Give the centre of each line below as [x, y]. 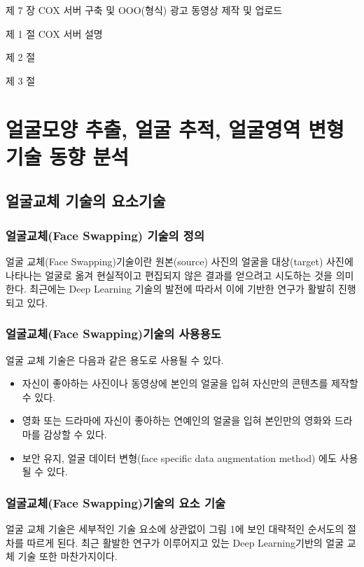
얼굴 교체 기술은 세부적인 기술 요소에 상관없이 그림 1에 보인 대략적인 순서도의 [175, 528]
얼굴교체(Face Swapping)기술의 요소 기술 [116, 502]
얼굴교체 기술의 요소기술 [86, 201]
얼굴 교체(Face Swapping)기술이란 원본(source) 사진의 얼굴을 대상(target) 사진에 [180, 261]
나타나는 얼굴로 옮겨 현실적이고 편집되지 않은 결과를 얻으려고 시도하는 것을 [169, 275]
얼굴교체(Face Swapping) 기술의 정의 [105, 235]
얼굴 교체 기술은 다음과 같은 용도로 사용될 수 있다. [115, 359]
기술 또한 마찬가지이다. [68, 556]
